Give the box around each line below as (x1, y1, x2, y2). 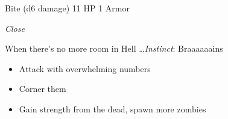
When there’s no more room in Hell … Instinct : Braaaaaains (5, 42, 223, 55)
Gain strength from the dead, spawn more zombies (19, 102, 206, 115)
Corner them (19, 82, 66, 95)
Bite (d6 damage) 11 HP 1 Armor (5, 2, 130, 14)
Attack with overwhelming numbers (19, 62, 151, 75)
